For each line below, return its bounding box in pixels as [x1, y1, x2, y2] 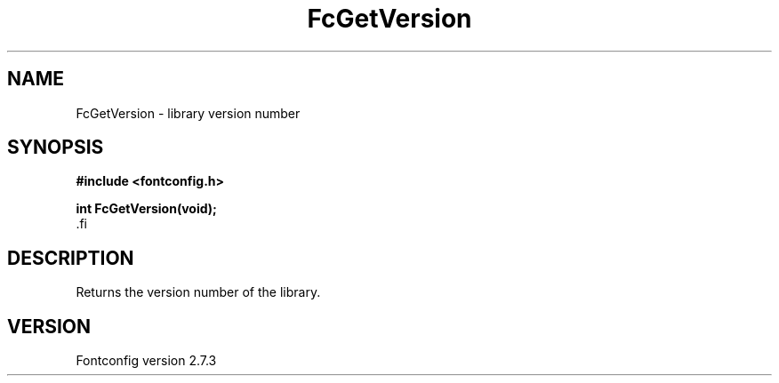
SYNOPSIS [7, 136, 104, 159]
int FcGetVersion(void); [76, 201, 217, 217]
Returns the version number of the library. [76, 284, 321, 300]
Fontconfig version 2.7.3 [76, 353, 217, 369]
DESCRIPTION [7, 246, 134, 269]
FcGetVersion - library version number [76, 105, 301, 121]
